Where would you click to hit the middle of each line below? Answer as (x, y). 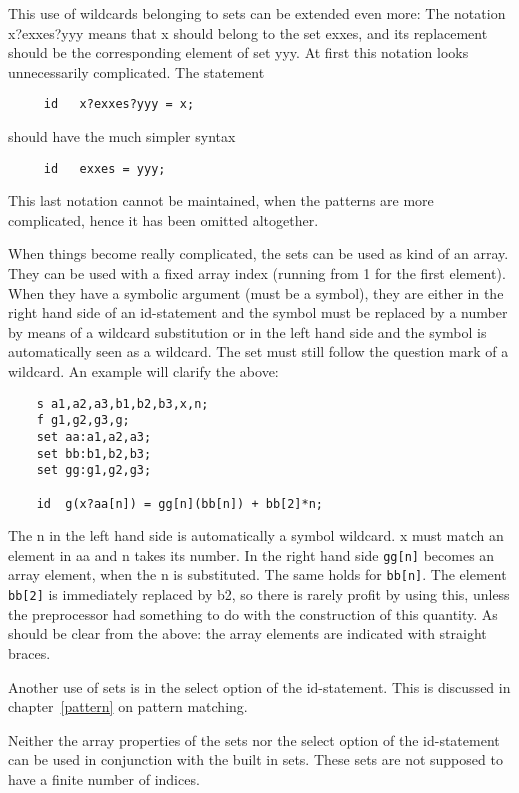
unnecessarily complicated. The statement (136, 71)
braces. (29, 652)
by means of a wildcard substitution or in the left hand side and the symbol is (247, 331)
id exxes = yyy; (104, 168)
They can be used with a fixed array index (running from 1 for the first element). (257, 273)
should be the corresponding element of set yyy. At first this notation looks (238, 52)
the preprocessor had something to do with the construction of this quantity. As (253, 613)
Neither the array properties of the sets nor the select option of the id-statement (254, 739)
